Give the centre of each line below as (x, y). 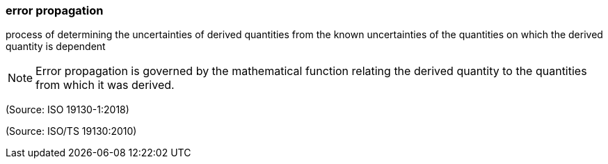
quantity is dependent (56, 47)
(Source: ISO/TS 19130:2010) (71, 131)
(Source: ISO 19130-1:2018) (67, 110)
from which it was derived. (105, 85)
